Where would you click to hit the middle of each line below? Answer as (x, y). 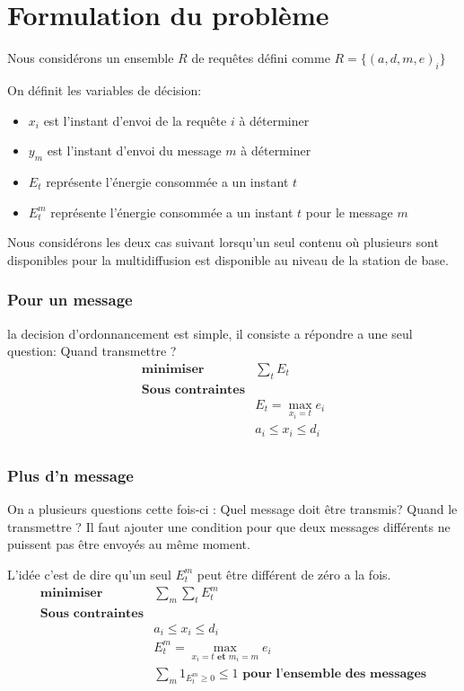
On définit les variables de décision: (105, 89)
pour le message (349, 212)
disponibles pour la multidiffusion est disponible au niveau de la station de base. (228, 259)
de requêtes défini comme (261, 58)
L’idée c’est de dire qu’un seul (89, 574)
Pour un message (70, 300)
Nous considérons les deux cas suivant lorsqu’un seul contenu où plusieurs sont (223, 242)
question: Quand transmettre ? (92, 351)
